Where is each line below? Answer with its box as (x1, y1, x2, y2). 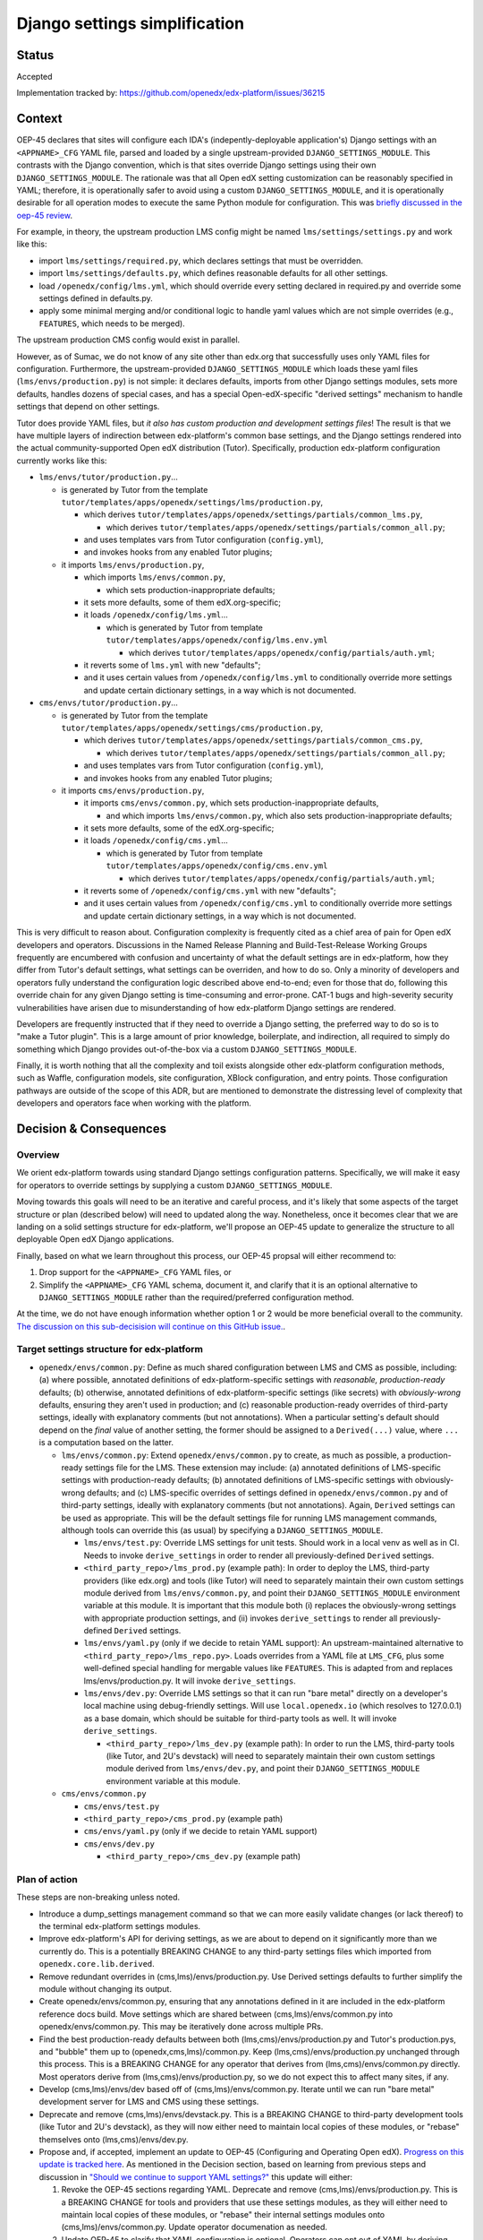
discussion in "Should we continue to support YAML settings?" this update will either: (38, 2171, 353, 2182)
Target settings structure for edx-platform (16, 1343, 203, 1356)
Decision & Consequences (16, 1121, 167, 1137)
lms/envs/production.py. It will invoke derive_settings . (83, 1676, 297, 1686)
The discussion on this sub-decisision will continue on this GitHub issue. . (16, 1321, 286, 1331)
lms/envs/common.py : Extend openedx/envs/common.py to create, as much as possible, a (61, 1450, 406, 1460)
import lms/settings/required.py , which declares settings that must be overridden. (38, 255, 364, 266)
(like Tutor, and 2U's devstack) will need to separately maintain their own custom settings (106, 1750, 436, 1761)
